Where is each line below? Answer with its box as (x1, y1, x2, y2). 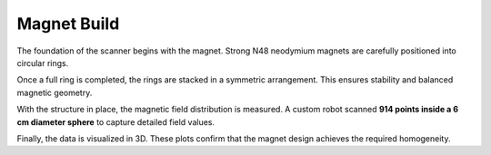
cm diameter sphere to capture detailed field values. (16, 116, 215, 127)
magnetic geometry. (16, 87, 93, 98)
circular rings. (16, 57, 69, 68)
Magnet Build (16, 14, 120, 34)
